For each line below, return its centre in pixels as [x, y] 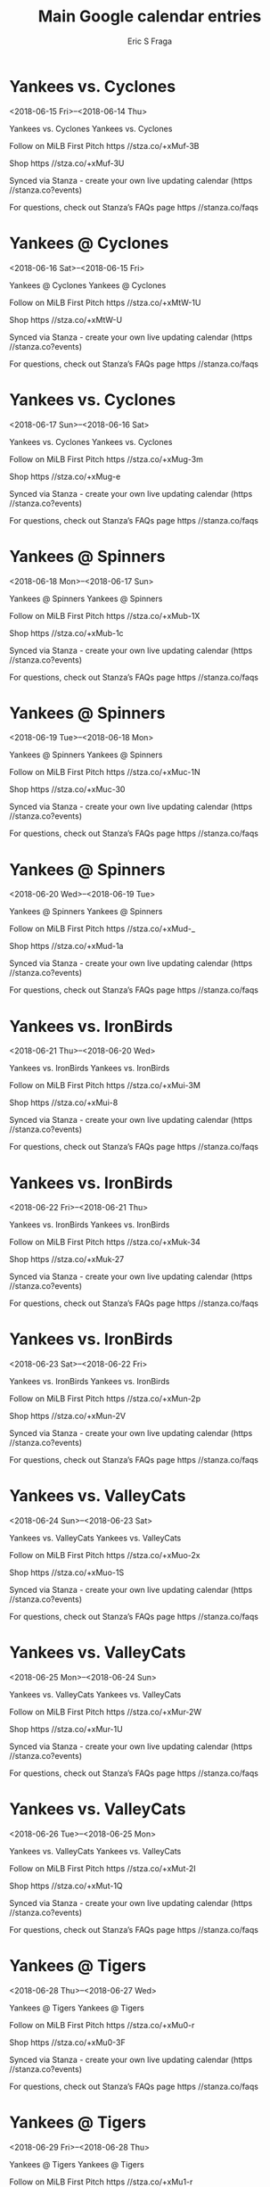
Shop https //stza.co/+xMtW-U [66, 319]
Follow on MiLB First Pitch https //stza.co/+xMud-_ [102, 928]
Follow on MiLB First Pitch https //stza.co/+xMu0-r [102, 2025]
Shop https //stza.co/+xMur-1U [66, 1729]
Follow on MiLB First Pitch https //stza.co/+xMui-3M [105, 1085]
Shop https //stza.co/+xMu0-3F [68, 2042]
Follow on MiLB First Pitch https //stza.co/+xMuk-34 [105, 1242]
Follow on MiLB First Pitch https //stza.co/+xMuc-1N [105, 772]
